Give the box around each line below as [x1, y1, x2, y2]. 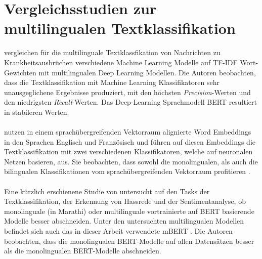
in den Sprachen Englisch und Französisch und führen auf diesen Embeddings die [4, 136, 255, 147]
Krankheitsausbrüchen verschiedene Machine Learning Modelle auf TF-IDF [4, 57, 238, 67]
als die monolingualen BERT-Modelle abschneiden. [4, 245, 161, 256]
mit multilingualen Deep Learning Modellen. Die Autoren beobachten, [38, 67, 256, 77]
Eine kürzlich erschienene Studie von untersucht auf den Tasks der [4, 186, 210, 196]
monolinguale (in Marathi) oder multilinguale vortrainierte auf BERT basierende [4, 205, 254, 216]
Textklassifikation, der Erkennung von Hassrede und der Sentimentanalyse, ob [4, 196, 246, 206]
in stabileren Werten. [4, 106, 69, 117]
